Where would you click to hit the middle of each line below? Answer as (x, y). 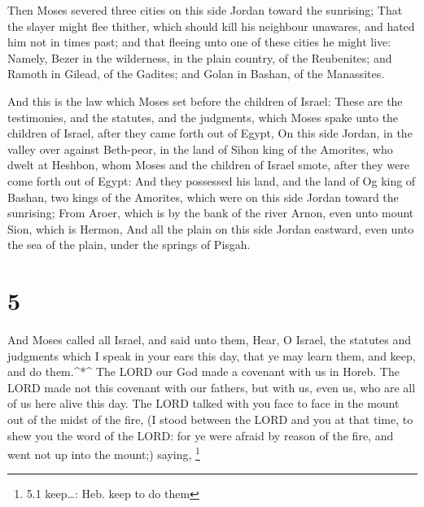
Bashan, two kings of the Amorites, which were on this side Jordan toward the (203, 197)
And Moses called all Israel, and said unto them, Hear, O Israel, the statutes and (210, 340)
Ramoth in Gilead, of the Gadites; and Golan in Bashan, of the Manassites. (196, 74)
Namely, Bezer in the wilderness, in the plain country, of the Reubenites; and (200, 57)
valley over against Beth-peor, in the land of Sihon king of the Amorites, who (200, 149)
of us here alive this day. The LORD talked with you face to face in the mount (203, 403)
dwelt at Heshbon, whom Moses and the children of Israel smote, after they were (208, 165)
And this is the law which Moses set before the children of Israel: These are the (205, 101)
